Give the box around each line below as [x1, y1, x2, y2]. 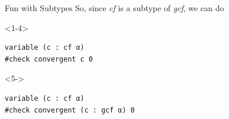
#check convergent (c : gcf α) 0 [5, 106, 135, 114]
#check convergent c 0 [5, 55, 93, 63]
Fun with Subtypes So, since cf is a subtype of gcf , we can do [5, 2, 224, 13]
